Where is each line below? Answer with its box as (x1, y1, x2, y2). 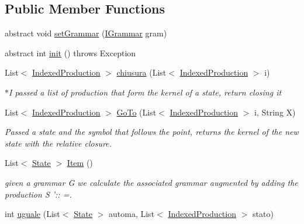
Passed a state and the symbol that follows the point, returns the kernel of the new (5, 125, 299, 138)
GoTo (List (116, 106, 157, 118)
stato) (252, 208, 274, 220)
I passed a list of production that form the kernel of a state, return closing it (9, 86, 282, 98)
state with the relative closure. (5, 137, 112, 149)
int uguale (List (5, 208, 60, 220)
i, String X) (254, 106, 296, 118)
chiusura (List (116, 66, 167, 79)
